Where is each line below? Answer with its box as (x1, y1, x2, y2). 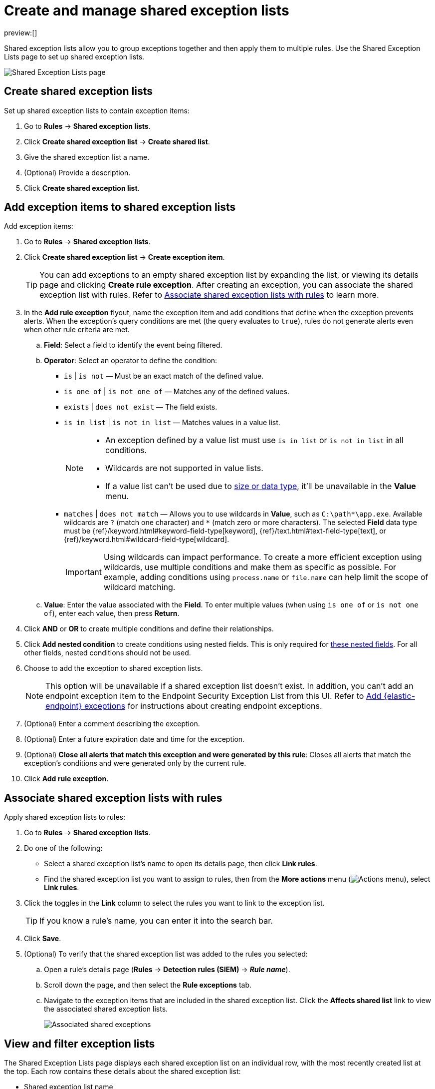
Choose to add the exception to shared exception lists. (24, 664, 203, 673)
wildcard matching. (103, 582, 176, 592)
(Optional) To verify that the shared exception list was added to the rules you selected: (24, 950, 308, 959)
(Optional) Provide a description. (24, 168, 131, 177)
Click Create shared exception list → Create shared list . (24, 137, 210, 146)
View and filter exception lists (4, 1037, 155, 1050)
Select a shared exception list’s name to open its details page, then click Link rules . (44, 859, 317, 868)
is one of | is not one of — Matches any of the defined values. (64, 387, 289, 396)
